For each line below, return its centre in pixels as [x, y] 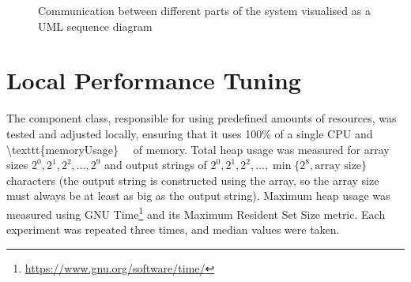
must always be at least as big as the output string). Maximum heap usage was [198, 196]
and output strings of [156, 165]
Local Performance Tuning [154, 80]
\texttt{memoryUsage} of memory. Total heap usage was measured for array [198, 149]
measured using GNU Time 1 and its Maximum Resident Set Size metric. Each [196, 212]
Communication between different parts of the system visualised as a [204, 10]
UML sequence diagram [95, 26]
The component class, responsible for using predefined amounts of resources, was [202, 118]
